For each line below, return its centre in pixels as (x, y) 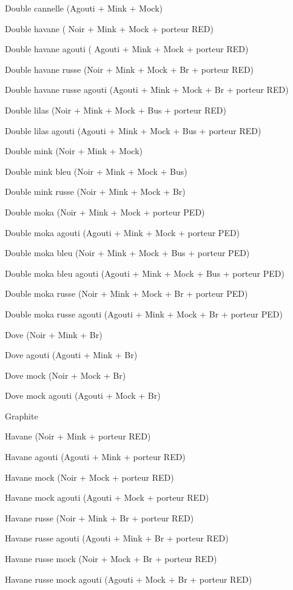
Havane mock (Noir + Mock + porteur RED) (89, 477)
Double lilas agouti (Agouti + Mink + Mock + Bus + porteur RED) (133, 130)
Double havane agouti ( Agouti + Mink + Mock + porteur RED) (127, 49)
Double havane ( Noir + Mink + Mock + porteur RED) (109, 28)
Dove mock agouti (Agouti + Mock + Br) (83, 395)
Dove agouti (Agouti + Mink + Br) (71, 355)
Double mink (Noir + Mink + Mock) (74, 151)
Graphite (22, 415)
